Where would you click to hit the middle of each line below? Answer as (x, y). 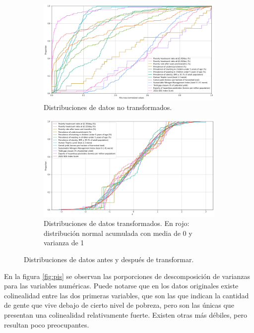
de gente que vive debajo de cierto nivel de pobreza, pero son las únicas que (119, 305)
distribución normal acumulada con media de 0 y (118, 233)
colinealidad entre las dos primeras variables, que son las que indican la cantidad (127, 295)
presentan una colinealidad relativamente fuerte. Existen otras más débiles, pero (126, 314)
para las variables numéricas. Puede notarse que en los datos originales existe (121, 286)
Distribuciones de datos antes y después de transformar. (109, 259)
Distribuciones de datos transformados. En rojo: (117, 223)
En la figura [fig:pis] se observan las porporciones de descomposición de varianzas (127, 276)
